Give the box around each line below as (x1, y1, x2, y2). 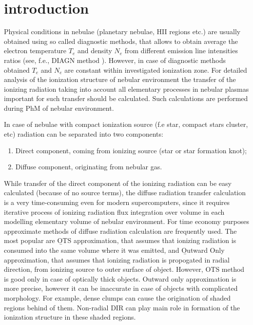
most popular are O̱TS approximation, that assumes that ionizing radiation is (4, 235, 236, 245)
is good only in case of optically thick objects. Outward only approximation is (4, 273, 236, 284)
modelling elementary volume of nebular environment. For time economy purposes (4, 216, 249, 226)
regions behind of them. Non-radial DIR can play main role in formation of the (4, 302, 240, 312)
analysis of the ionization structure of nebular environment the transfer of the (4, 74, 236, 84)
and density (77, 45, 112, 56)
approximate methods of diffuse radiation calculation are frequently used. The (4, 225, 237, 236)
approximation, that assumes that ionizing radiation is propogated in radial (4, 254, 230, 264)
